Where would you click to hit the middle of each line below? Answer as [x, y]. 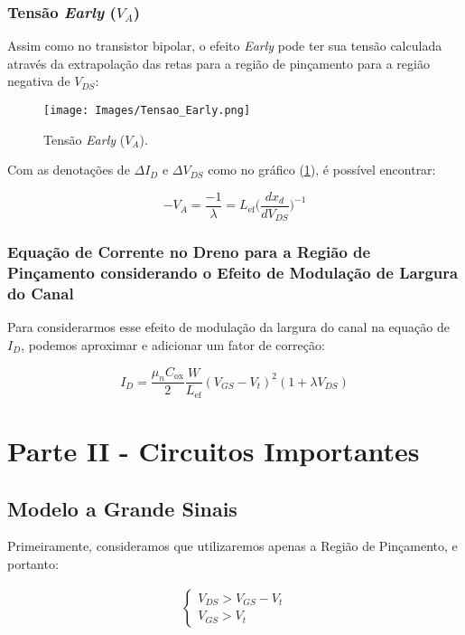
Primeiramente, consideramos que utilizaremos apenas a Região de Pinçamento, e [232, 546]
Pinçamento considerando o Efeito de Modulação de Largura [233, 273]
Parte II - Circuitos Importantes [214, 451]
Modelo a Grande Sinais [122, 508]
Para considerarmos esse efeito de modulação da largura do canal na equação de [228, 327]
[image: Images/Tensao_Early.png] [147, 110]
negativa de [39, 81]
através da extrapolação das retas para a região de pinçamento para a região [219, 63]
